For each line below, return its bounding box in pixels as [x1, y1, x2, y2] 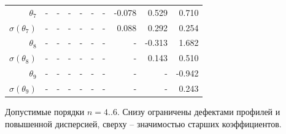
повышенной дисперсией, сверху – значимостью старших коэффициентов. [5, 117, 282, 130]
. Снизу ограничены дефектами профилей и [117, 105, 280, 118]
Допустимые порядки [5, 105, 85, 118]
